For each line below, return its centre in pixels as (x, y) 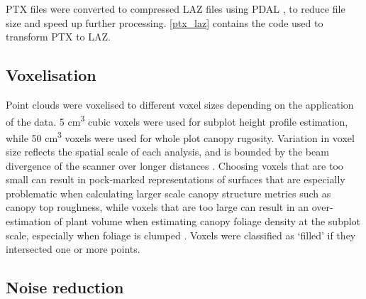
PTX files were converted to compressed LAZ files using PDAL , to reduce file (176, 9)
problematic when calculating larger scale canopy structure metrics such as (168, 193)
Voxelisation (51, 75)
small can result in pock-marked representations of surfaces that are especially (176, 179)
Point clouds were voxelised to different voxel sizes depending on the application (180, 104)
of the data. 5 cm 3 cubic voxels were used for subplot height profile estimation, (177, 120)
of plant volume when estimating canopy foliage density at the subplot (207, 221)
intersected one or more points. (73, 249)
